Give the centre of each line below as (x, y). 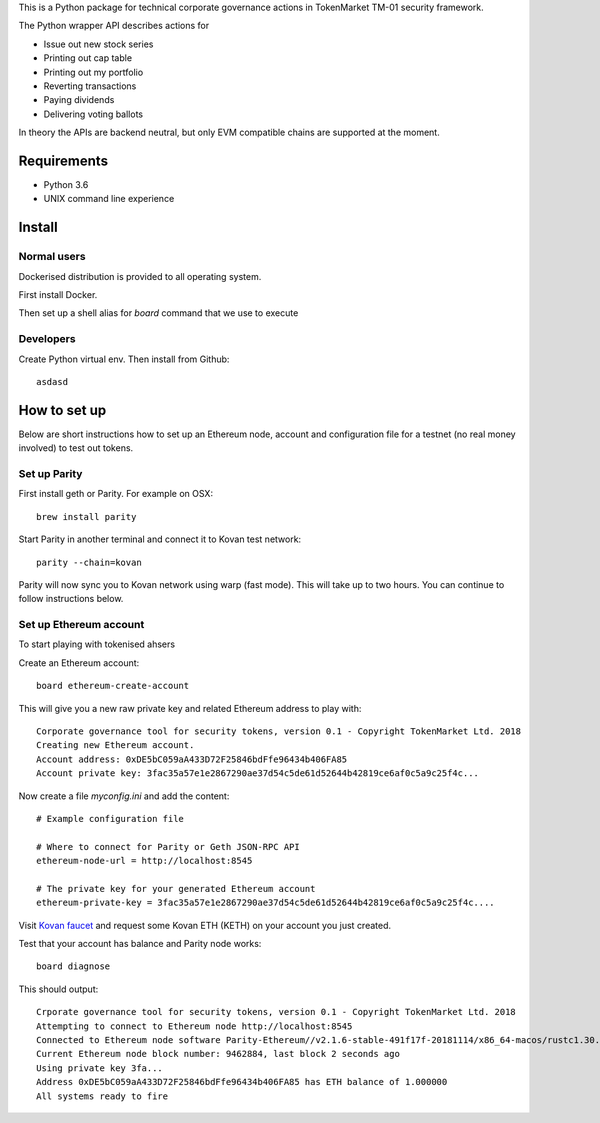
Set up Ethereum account (81, 625)
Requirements (63, 160)
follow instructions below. (71, 599)
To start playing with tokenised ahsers (96, 644)
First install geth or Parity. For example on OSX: (116, 494)
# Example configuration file (110, 818)
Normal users (52, 257)
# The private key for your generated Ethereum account (176, 888)
